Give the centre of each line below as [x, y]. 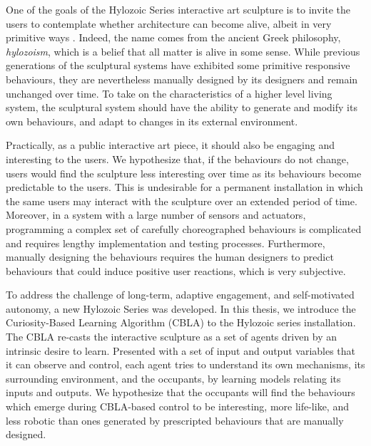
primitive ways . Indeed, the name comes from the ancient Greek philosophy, [173, 37]
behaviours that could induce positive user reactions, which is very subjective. [176, 270]
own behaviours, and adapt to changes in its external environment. [152, 121]
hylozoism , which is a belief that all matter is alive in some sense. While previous [183, 51]
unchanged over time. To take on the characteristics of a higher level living [169, 93]
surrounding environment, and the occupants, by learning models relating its [173, 378]
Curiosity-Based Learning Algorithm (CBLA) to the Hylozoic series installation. [181, 322]
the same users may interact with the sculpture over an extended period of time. [182, 201]
